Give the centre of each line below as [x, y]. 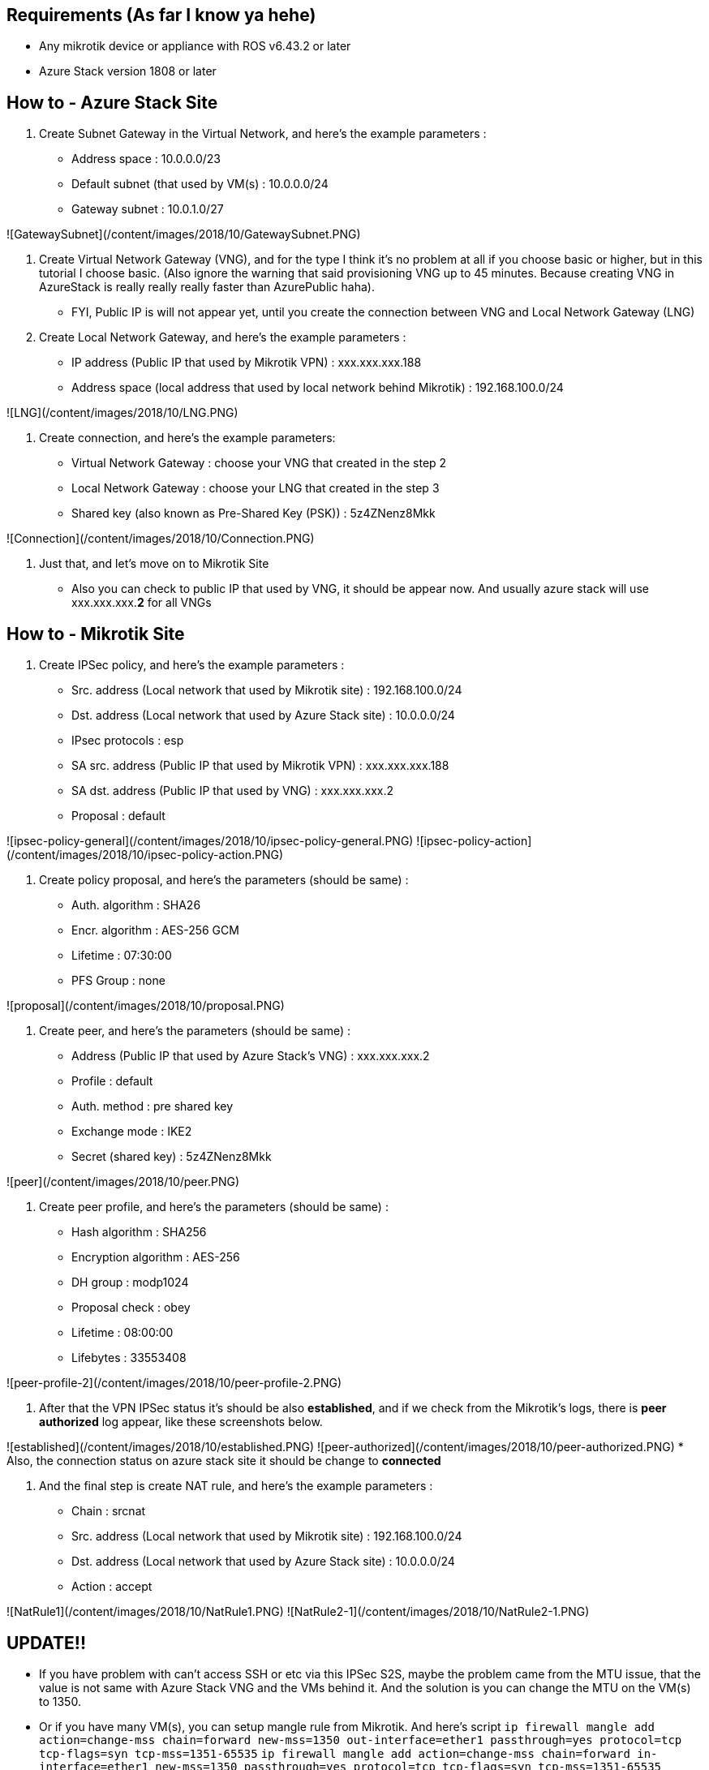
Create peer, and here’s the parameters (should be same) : [195, 1031]
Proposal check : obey [131, 1308]
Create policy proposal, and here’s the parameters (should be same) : [224, 880]
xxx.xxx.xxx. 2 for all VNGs [142, 603]
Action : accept [112, 1587]
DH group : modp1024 [130, 1282]
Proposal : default [118, 816]
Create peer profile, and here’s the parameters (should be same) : [214, 1207]
